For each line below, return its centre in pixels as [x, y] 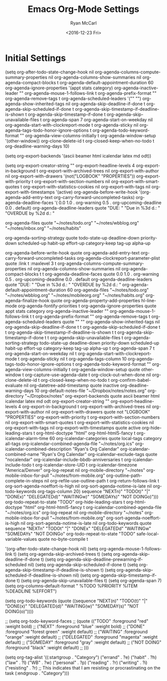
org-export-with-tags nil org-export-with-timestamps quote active [73, 428]
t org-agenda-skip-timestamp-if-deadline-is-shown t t [61, 332]
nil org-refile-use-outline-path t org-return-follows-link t [102, 480]
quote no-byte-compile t [63, 539]
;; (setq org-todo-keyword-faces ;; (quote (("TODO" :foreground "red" [77, 621]
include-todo [18, 464]
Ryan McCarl [83, 23]
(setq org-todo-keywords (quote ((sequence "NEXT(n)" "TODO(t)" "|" [76, 601]
